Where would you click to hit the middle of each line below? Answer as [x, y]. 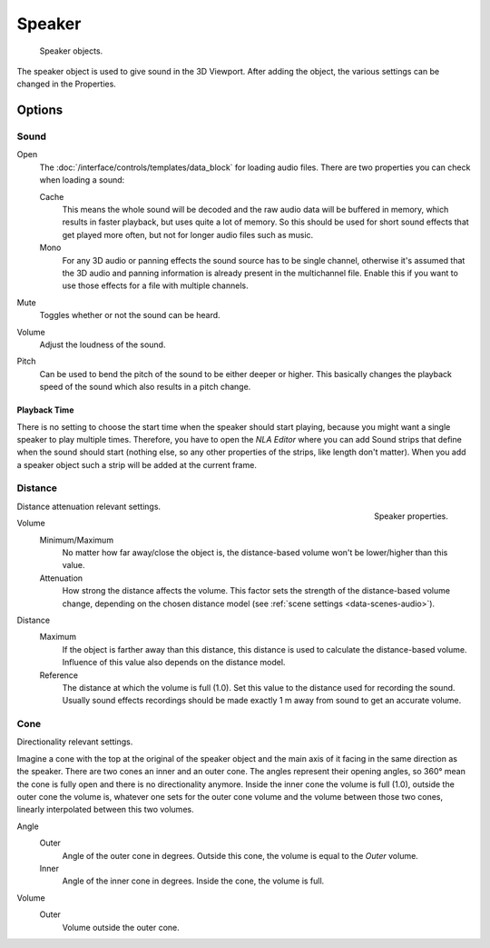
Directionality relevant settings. [75, 742]
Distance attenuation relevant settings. [89, 506]
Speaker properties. [411, 516]
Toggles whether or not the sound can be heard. [130, 315]
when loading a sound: [82, 180]
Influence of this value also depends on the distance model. [174, 663]
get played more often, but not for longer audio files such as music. [188, 235]
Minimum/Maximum [76, 540]
